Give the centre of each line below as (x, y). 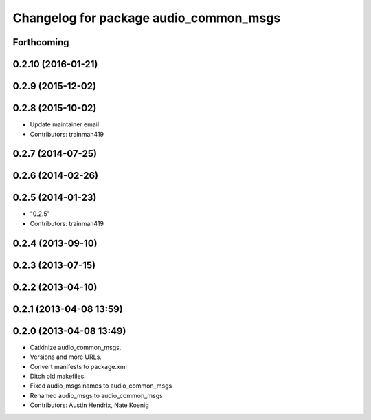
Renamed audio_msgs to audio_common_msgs (96, 395)
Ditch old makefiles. (58, 376)
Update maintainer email (65, 124)
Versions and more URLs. (66, 357)
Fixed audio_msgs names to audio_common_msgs (101, 386)
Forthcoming (41, 42)
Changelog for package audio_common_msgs (147, 18)
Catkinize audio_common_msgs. (76, 347)
